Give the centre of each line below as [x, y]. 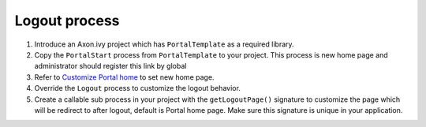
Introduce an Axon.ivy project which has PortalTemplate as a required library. [164, 44]
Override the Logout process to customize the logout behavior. [137, 88]
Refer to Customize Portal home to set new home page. [124, 77]
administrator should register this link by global [110, 66]
